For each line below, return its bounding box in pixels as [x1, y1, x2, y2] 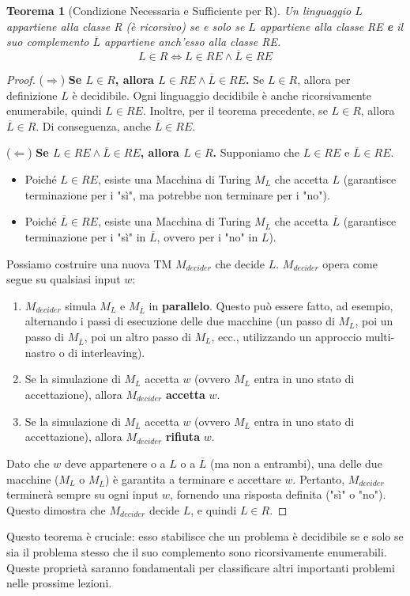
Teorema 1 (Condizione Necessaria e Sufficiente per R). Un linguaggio [6, 2, 352, 18]
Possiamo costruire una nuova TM [6, 255, 172, 271]
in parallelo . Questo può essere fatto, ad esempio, [149, 297, 393, 313]
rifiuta [165, 428, 200, 445]
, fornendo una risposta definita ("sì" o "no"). [170, 486, 386, 503]
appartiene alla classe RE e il [259, 17, 404, 34]
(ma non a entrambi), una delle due [210, 454, 382, 471]
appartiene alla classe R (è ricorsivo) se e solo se [6, 17, 245, 34]
